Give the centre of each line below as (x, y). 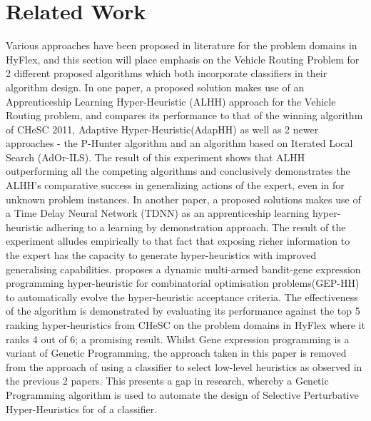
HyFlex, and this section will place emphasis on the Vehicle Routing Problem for (183, 59)
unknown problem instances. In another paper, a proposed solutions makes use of (183, 199)
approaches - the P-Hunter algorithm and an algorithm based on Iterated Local (179, 143)
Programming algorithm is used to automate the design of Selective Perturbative (182, 394)
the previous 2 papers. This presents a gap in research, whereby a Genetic (167, 381)
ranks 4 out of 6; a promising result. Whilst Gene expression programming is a (178, 339)
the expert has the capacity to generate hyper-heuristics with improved (161, 255)
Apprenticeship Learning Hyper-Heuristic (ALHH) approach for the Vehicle (171, 101)
